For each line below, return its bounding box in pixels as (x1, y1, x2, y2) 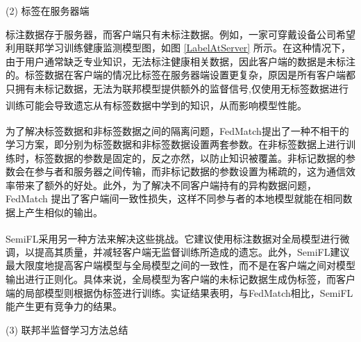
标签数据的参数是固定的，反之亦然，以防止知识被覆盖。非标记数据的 (34, 150, 346, 165)
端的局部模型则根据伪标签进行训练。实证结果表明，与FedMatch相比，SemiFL (6, 285, 353, 300)
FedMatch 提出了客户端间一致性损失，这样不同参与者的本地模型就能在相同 (6, 191, 343, 206)
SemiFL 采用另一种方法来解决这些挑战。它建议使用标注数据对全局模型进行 (6, 231, 340, 245)
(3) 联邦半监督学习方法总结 (6, 322, 128, 336)
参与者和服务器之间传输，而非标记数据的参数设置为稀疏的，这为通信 (34, 164, 346, 179)
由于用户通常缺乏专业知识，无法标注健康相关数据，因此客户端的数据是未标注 (6, 54, 355, 68)
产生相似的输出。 (24, 205, 103, 220)
